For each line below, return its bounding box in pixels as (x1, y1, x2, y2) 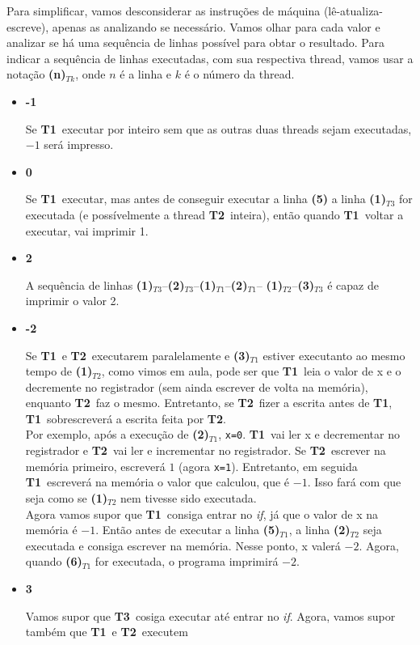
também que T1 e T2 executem (25, 623, 188, 640)
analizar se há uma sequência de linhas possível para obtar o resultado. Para (6, 34, 384, 51)
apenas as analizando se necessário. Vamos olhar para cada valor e (52, 18, 380, 35)
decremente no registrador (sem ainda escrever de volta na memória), (25, 378, 368, 395)
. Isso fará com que (307, 473, 401, 490)
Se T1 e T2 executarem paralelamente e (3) (25, 346, 250, 363)
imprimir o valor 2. (25, 292, 120, 309)
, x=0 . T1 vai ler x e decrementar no (218, 426, 400, 443)
